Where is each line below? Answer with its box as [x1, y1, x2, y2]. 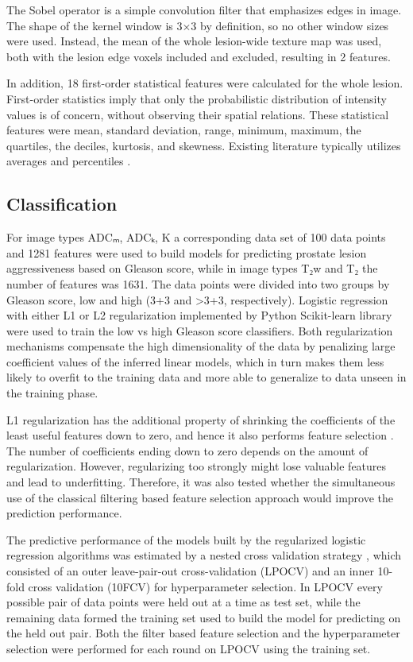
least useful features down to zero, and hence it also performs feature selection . [6, 427, 394, 443]
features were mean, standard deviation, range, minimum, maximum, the [6, 122, 361, 138]
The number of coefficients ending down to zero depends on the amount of [6, 442, 369, 459]
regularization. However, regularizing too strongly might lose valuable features [6, 458, 387, 474]
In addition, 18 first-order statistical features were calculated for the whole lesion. [6, 75, 403, 91]
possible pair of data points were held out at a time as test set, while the [6, 594, 361, 610]
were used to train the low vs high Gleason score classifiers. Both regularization [6, 322, 393, 339]
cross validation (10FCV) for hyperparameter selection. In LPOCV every [28, 578, 383, 594]
